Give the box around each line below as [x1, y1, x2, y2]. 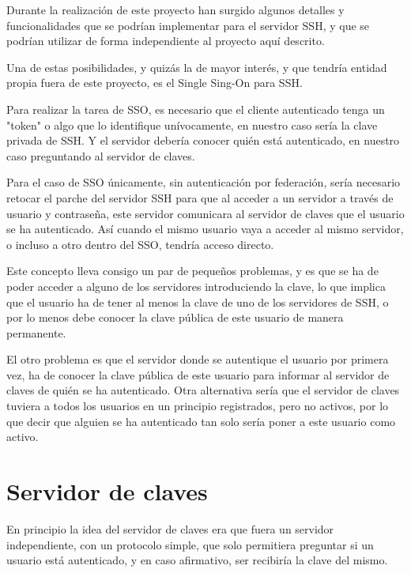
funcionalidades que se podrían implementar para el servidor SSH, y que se [6, 17, 370, 33]
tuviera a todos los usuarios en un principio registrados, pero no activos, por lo [6, 398, 389, 414]
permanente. [6, 324, 66, 341]
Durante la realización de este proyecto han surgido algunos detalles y [6, 2, 345, 17]
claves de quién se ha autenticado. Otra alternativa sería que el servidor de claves [6, 382, 400, 398]
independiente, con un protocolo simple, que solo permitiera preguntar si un [6, 536, 374, 552]
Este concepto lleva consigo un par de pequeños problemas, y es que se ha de [6, 262, 379, 279]
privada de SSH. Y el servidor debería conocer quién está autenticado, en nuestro [6, 132, 400, 149]
